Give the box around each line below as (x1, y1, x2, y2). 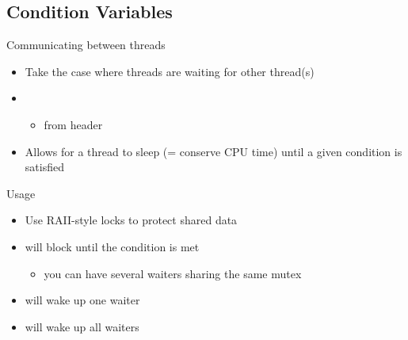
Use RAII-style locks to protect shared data (25, 212, 238, 228)
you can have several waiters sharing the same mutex (44, 265, 302, 281)
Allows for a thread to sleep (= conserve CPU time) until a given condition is (25, 143, 402, 159)
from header (44, 116, 103, 132)
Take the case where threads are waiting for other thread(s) (25, 63, 315, 79)
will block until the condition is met (25, 238, 200, 254)
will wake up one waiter (25, 292, 140, 308)
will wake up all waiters (25, 318, 139, 334)
